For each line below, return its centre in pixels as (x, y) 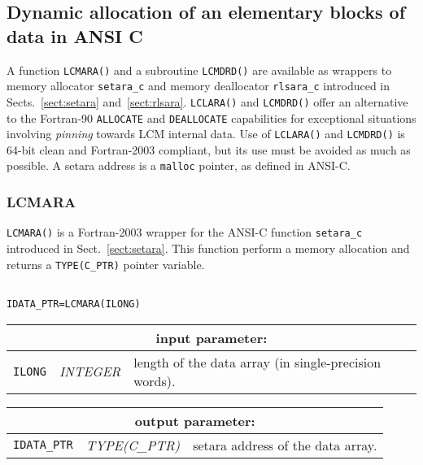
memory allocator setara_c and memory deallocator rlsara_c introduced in (198, 86)
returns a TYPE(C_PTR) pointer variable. (106, 264)
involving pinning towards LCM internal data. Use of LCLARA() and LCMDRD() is (206, 134)
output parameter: (195, 420)
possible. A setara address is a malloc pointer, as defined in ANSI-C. (179, 165)
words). (155, 380)
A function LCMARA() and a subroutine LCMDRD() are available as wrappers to (199, 70)
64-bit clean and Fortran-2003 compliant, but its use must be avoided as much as (209, 149)
